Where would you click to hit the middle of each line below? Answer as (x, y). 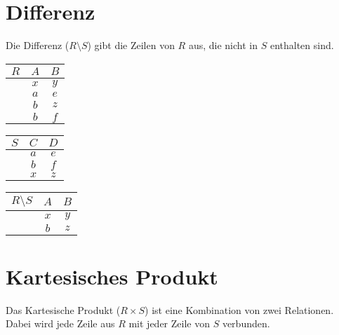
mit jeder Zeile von (169, 323)
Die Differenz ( (38, 45)
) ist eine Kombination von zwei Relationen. (239, 309)
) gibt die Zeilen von (131, 45)
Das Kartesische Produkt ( (63, 309)
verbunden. (246, 323)
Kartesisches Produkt (112, 276)
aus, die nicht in (223, 45)
